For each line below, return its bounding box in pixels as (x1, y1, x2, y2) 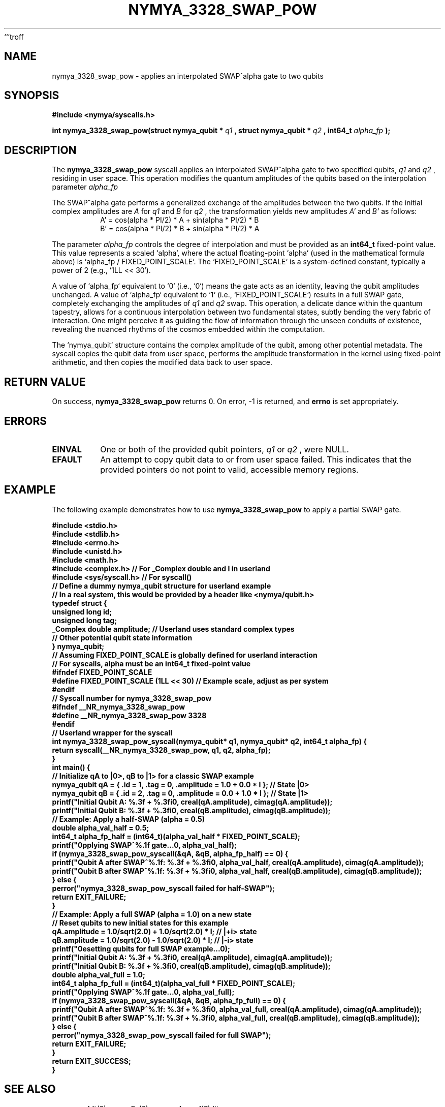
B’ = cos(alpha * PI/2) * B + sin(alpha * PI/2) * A (100, 224, 260, 233)
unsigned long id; (52, 607, 112, 616)
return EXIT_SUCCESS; (52, 1056, 131, 1065)
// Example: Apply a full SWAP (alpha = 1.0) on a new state (52, 909, 252, 918)
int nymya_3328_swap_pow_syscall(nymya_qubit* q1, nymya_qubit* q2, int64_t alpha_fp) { (52, 736, 367, 746)
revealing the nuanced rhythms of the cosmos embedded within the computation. (52, 325, 325, 334)
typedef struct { (52, 598, 107, 607)
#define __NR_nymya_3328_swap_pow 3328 (52, 711, 207, 720)
